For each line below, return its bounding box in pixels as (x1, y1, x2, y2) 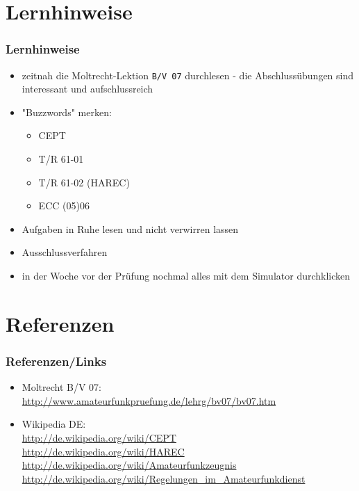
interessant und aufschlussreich (22, 81, 153, 96)
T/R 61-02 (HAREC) (38, 175, 130, 189)
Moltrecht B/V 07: (22, 380, 101, 394)
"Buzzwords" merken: (22, 104, 112, 119)
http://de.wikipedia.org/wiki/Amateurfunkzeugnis (22, 458, 237, 472)
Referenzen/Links (6, 352, 107, 369)
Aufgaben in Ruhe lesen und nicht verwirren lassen (22, 221, 239, 236)
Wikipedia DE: (22, 417, 86, 431)
